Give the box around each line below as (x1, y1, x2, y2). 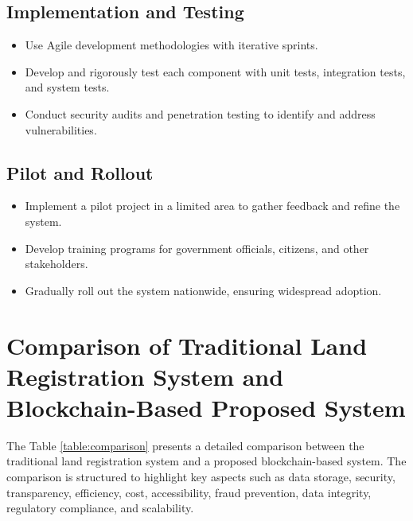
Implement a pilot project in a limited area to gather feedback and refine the (25, 197, 400, 214)
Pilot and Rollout (6, 160, 154, 185)
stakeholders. (25, 255, 88, 272)
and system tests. (25, 79, 110, 95)
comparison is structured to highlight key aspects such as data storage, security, (6, 469, 395, 485)
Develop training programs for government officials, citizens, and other (25, 239, 369, 256)
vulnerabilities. (25, 121, 97, 138)
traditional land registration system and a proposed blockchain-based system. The (6, 453, 407, 469)
